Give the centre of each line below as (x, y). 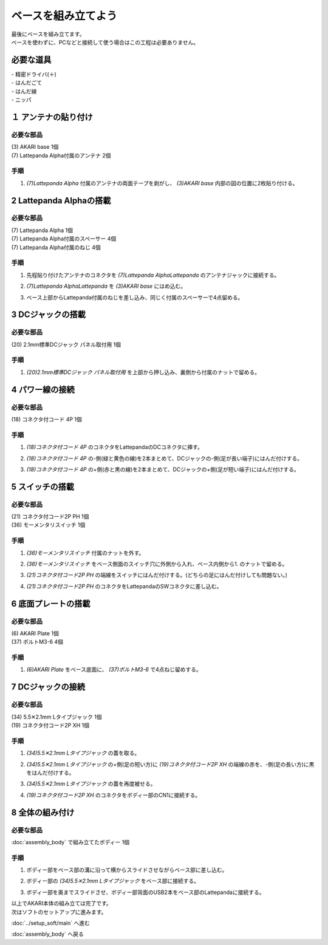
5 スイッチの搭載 (43, 487)
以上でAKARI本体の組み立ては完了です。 (61, 903)
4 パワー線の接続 (43, 390)
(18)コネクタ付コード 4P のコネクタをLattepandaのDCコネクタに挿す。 (114, 447)
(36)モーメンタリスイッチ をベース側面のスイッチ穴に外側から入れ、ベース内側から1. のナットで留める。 (157, 564)
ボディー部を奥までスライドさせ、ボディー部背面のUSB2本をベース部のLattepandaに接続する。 (145, 892)
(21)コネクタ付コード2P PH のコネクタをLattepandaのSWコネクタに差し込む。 (124, 586)
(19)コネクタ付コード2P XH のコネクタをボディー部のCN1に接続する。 (114, 795)
